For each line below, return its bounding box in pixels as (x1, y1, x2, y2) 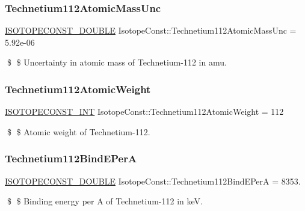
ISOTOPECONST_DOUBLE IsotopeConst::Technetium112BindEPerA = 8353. (5, 174, 301, 187)
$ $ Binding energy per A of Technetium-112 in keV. (7, 195, 203, 207)
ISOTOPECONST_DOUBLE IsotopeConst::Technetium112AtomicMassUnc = (5, 24, 297, 37)
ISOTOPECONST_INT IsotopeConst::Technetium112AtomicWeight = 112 (5, 105, 284, 118)
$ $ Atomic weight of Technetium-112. (7, 125, 150, 138)
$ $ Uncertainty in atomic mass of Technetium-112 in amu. (7, 56, 227, 69)
